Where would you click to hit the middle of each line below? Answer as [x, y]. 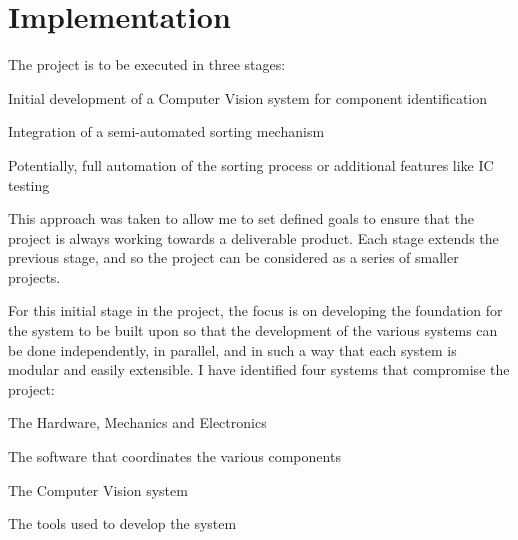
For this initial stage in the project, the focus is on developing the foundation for [255, 310]
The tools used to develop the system [122, 523]
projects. [34, 276]
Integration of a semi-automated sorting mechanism [166, 131]
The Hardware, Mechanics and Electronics [137, 422]
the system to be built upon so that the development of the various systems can [253, 330]
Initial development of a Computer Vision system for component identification [248, 97]
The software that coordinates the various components [174, 456]
